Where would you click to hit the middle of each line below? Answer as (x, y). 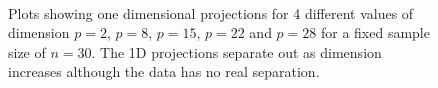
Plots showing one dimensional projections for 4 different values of (211, 12)
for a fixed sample (375, 32)
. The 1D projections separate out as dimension (236, 51)
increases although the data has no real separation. (164, 71)
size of (27, 51)
